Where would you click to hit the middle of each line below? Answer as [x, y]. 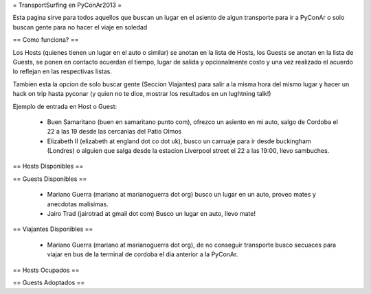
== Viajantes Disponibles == [53, 229]
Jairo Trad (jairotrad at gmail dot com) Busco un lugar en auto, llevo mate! [151, 214]
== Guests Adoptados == [49, 282]
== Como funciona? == [46, 40]
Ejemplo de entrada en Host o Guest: [65, 106]
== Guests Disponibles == [50, 179]
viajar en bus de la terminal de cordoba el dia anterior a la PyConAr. [143, 254]
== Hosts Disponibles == [48, 166]
